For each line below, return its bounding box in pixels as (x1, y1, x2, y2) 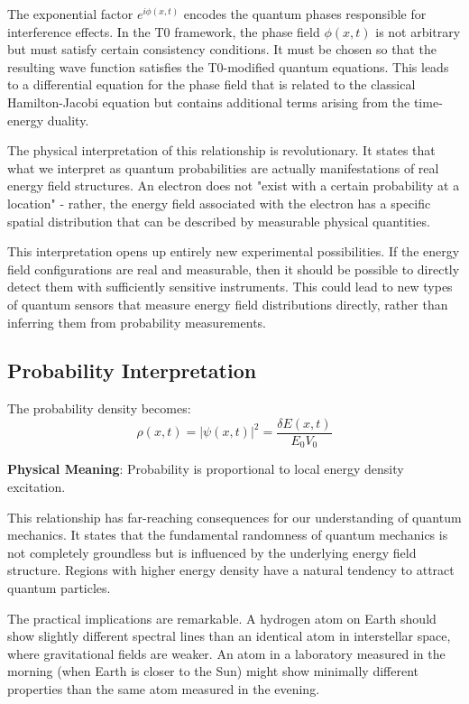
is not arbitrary (375, 22, 461, 41)
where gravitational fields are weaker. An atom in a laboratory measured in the (7, 644, 446, 662)
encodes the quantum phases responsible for (183, 5, 427, 23)
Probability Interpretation (7, 357, 257, 384)
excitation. (7, 477, 66, 496)
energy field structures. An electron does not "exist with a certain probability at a (7, 176, 460, 195)
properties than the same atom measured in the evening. (7, 679, 320, 698)
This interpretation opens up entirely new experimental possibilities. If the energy (7, 242, 460, 261)
